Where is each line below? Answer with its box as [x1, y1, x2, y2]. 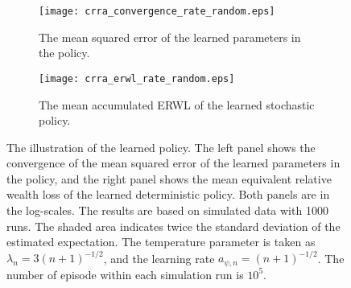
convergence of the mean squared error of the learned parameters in [6, 154, 341, 171]
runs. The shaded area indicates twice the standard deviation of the [6, 217, 341, 234]
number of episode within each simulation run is [6, 265, 244, 282]
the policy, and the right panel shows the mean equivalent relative [6, 170, 332, 187]
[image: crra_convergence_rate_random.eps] [39, 6, 275, 17]
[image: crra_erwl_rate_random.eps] [39, 72, 235, 84]
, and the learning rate [103, 249, 215, 266]
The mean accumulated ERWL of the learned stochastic [39, 96, 315, 113]
